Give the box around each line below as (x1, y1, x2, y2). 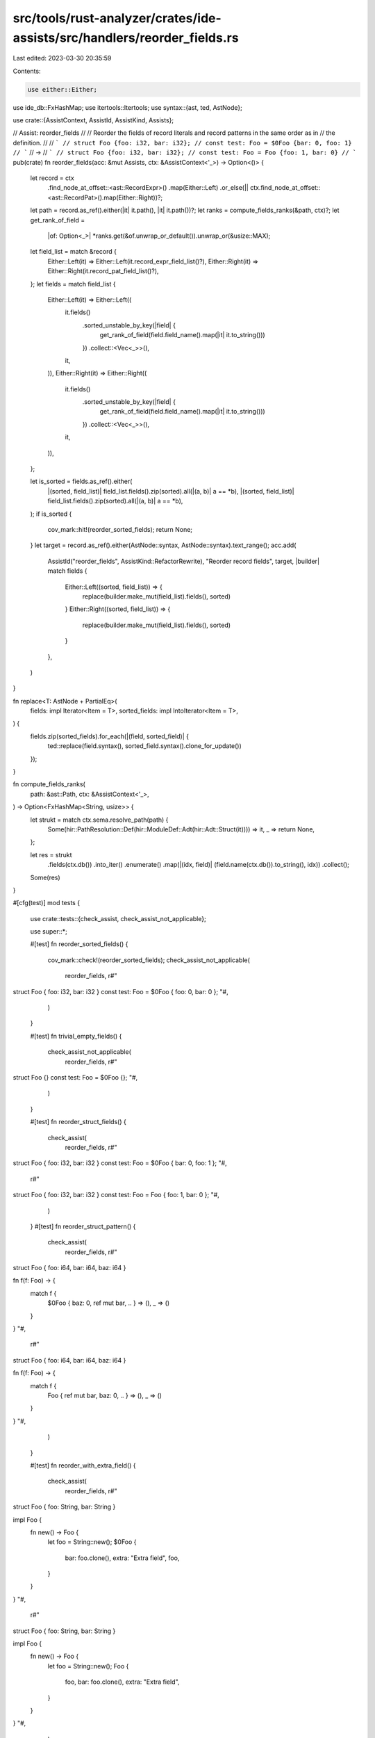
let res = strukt (30, 850, 72, 859)
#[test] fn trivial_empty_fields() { (30, 1032, 122, 1040)
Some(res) (30, 873, 60, 882)
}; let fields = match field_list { (30, 279, 116, 288)
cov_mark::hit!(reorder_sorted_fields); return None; (47, 525, 193, 533)
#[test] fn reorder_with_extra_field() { (30, 1461, 136, 1470)
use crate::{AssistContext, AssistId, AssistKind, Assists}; (12, 116, 174, 124)
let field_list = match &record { (30, 247, 117, 256)
